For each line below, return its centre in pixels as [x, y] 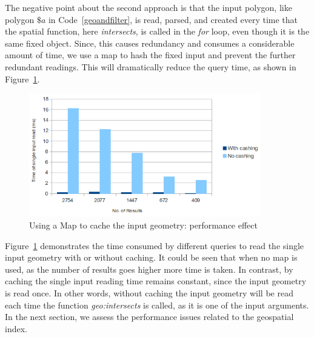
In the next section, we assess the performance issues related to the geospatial [149, 317]
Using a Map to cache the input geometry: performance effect [143, 225]
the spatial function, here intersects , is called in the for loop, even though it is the [157, 31]
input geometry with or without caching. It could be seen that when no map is [151, 257]
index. [16, 328]
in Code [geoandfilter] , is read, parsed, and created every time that [173, 19]
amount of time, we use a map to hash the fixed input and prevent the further [150, 55]
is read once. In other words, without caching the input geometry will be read [149, 293]
